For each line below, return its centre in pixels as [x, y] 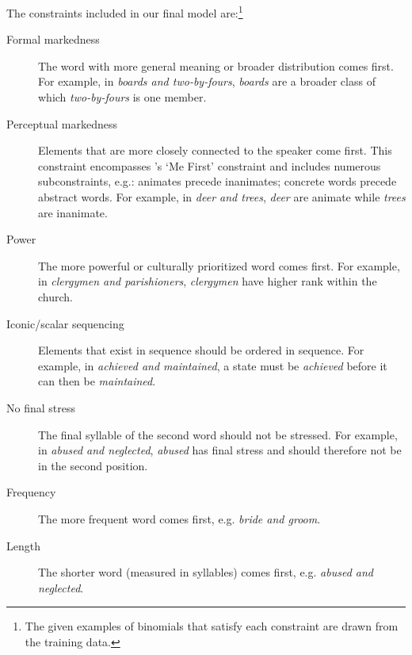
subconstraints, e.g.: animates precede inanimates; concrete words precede [217, 181]
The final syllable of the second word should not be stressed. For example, [218, 434]
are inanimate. [73, 212]
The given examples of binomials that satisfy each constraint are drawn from [212, 626]
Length [23, 545]
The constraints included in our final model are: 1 [125, 11]
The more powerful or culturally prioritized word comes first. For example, [219, 265]
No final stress [41, 407]
